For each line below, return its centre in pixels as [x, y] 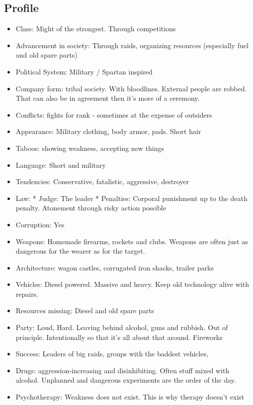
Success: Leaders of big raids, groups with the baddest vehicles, [112, 354]
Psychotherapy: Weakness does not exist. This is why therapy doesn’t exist [130, 397]
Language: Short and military [61, 165]
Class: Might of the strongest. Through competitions [96, 29]
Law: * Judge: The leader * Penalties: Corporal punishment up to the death [131, 198]
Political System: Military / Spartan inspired [84, 71]
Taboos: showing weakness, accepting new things [90, 148]
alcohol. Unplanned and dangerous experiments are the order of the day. [126, 380]
